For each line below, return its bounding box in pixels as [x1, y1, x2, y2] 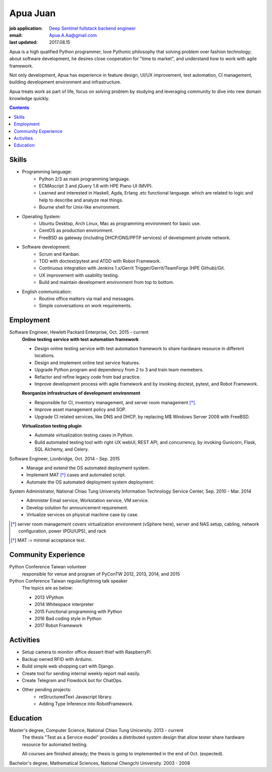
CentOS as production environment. [39, 227, 113, 233]
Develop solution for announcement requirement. [26, 504, 128, 510]
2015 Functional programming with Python [34, 608, 123, 614]
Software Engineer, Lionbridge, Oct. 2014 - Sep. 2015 [9, 455, 120, 462]
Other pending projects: [22, 687, 72, 693]
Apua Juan [9, 8, 56, 19]
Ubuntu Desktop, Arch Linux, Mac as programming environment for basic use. [39, 220, 201, 227]
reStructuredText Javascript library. [39, 694, 113, 700]
